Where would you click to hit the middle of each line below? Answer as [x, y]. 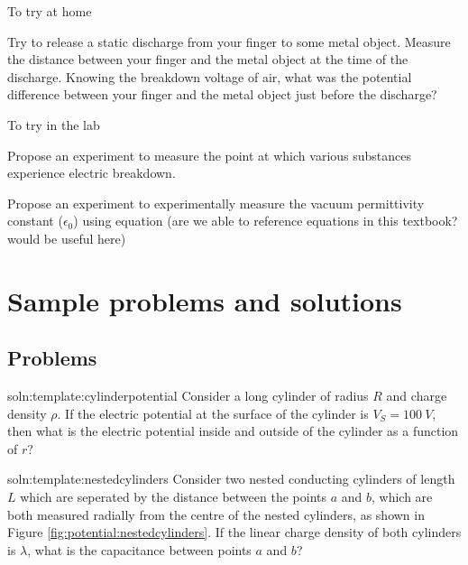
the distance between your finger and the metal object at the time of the [208, 59]
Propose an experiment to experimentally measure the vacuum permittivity [216, 203]
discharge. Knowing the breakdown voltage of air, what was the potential [210, 76]
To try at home [50, 11]
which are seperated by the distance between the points [173, 497]
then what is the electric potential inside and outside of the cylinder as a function [233, 431]
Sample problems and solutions [205, 300]
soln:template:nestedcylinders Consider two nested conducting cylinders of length [231, 479]
